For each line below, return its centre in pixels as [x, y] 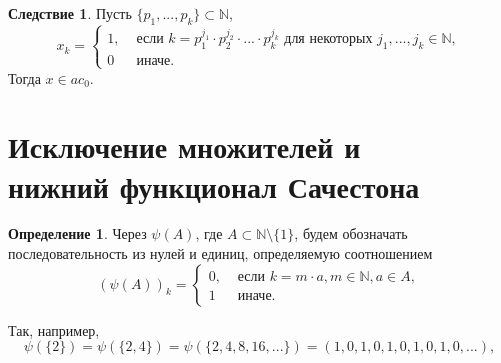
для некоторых [328, 39]
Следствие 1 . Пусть [70, 13]
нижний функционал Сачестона [214, 185]
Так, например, [54, 329]
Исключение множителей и [184, 146]
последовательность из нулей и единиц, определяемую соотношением [220, 253]
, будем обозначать [351, 233]
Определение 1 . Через [77, 233]
